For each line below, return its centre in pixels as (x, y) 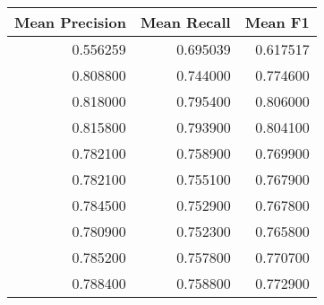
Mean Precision (70, 22)
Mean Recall (185, 22)
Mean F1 (277, 22)
